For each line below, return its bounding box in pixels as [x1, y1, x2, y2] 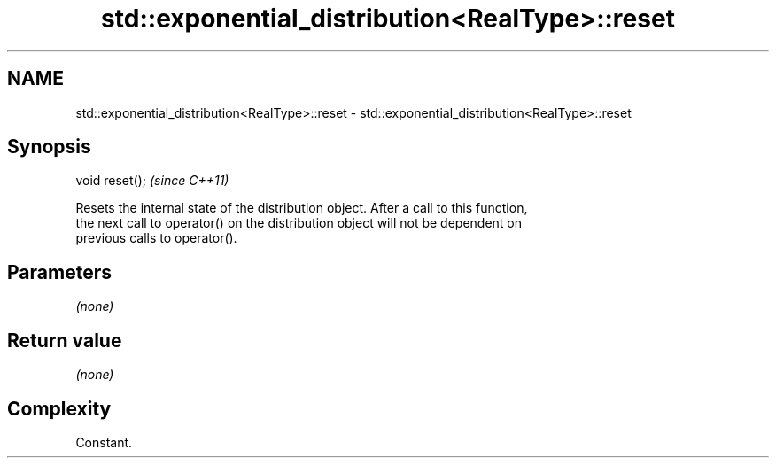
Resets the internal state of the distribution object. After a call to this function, [75, 200, 528, 216]
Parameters [7, 260, 112, 283]
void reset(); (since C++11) [75, 173, 229, 189]
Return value [7, 329, 122, 352]
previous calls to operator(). [75, 230, 237, 246]
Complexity [7, 397, 112, 420]
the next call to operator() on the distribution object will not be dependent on [75, 215, 523, 231]
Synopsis [7, 136, 91, 159]
